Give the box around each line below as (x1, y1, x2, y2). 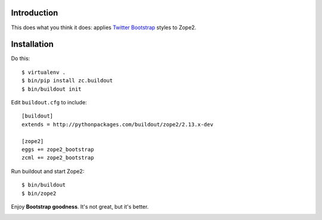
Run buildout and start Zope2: (11, 168, 85, 175)
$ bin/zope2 (21, 190, 57, 197)
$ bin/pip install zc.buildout (21, 78, 113, 84)
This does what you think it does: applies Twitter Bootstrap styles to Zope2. (11, 24, 197, 31)
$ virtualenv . (21, 69, 66, 76)
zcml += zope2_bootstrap (21, 154, 94, 161)
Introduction (11, 8, 58, 18)
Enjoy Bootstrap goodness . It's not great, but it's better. (11, 203, 149, 210)
